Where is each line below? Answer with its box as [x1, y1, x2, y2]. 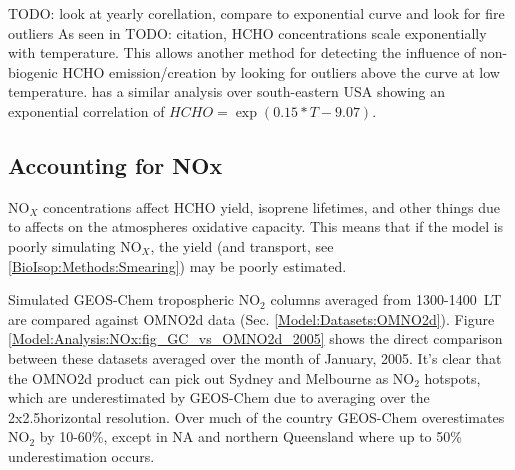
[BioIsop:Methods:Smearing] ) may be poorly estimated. [8, 255, 347, 276]
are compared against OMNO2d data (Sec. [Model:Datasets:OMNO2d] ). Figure [8, 308, 495, 329]
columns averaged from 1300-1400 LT [270, 289, 502, 310]
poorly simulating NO [8, 235, 142, 256]
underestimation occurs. [8, 445, 155, 466]
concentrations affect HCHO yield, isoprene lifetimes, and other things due [42, 196, 500, 217]
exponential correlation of [8, 100, 165, 121]
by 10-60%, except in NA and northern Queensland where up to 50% [39, 426, 462, 447]
